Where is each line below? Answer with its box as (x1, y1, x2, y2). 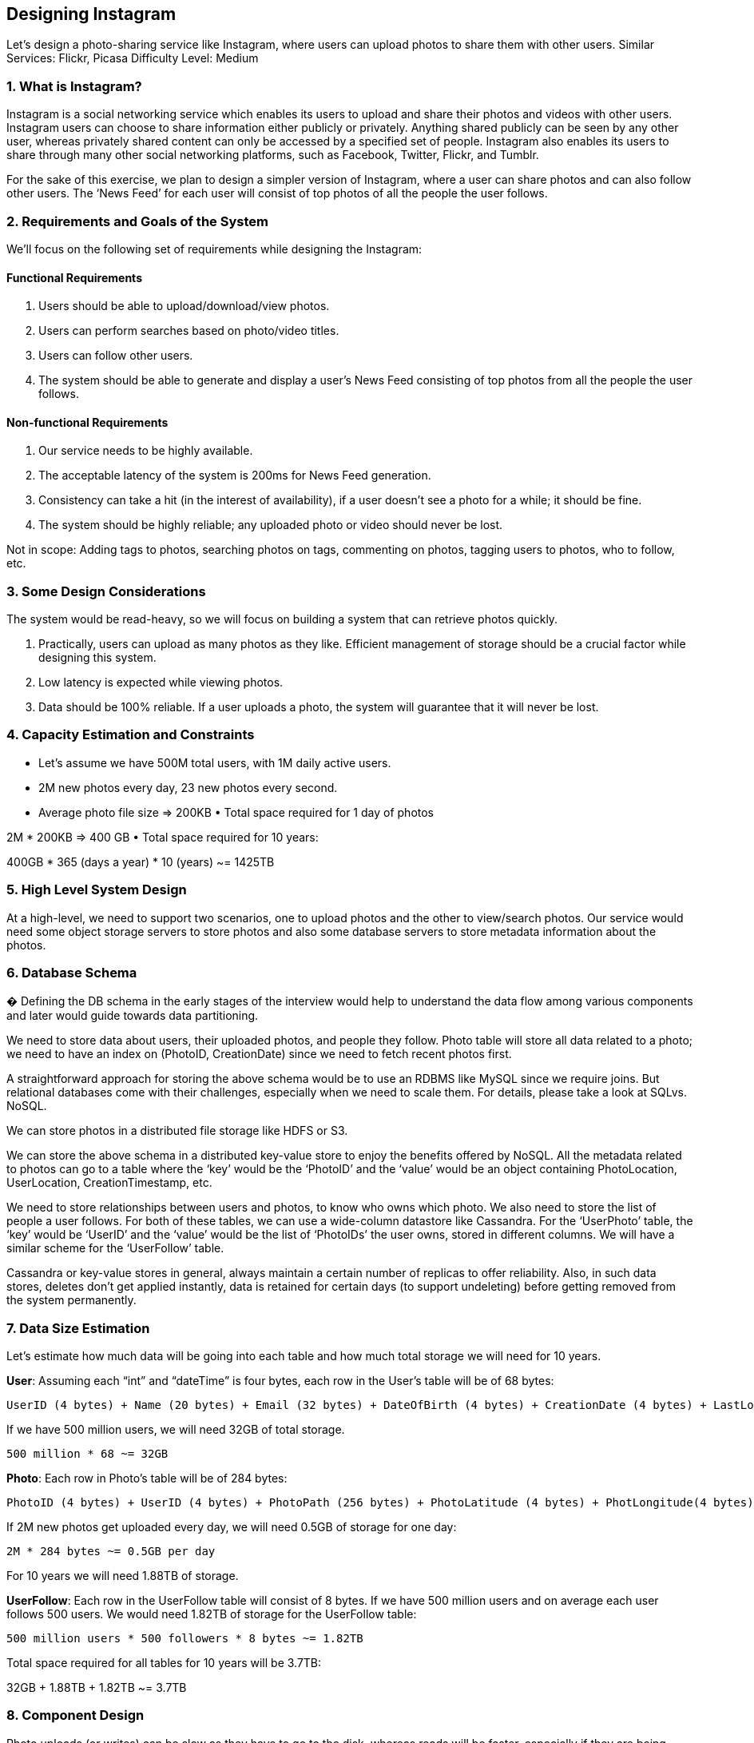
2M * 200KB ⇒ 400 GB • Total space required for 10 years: (6, 830, 319, 844)
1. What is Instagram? (6, 78, 142, 94)
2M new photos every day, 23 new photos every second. (38, 780, 338, 794)
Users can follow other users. (38, 348, 193, 363)
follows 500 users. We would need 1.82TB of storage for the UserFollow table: (6, 1607, 417, 1622)
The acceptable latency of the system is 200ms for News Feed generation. (38, 468, 431, 483)
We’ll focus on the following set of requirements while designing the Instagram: (6, 241, 423, 256)
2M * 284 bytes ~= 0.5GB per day (6, 1545, 216, 1558)
